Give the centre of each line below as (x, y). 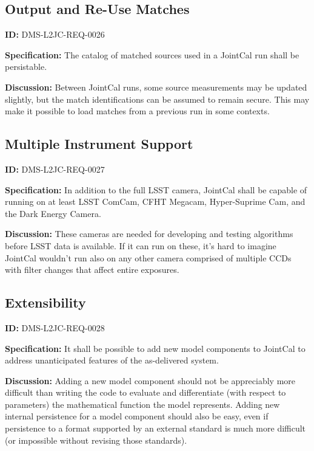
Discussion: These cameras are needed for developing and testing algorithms (149, 234)
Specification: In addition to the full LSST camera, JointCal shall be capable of (156, 189)
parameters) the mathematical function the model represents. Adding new (142, 404)
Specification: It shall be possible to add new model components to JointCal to (155, 348)
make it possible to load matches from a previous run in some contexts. (137, 111)
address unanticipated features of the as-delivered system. (112, 360)
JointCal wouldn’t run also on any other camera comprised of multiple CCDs (148, 257)
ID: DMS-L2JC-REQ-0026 (55, 34)
